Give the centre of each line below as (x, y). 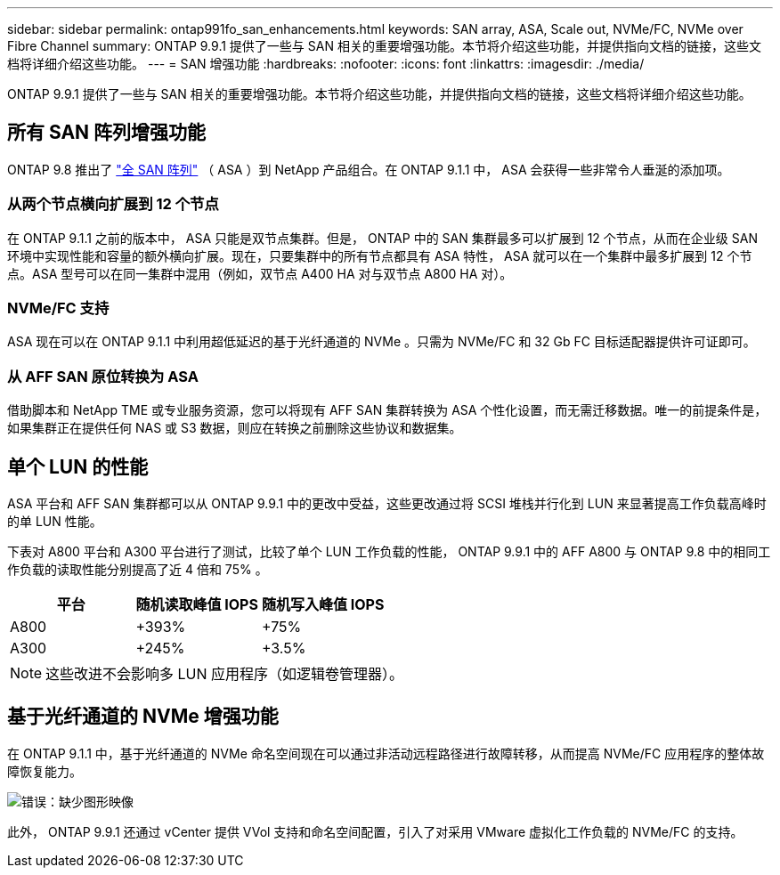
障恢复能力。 (45, 771)
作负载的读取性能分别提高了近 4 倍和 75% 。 (138, 569)
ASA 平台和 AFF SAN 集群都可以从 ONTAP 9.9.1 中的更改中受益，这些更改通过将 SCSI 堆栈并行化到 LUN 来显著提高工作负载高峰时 (387, 503)
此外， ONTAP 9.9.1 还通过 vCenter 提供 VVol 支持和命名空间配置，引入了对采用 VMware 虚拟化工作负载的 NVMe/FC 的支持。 (375, 831)
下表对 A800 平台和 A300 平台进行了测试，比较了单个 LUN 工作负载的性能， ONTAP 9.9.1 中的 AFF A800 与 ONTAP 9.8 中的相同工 (389, 551)
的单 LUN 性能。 (55, 521)
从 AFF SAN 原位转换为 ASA (103, 376)
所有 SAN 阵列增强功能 (107, 133)
